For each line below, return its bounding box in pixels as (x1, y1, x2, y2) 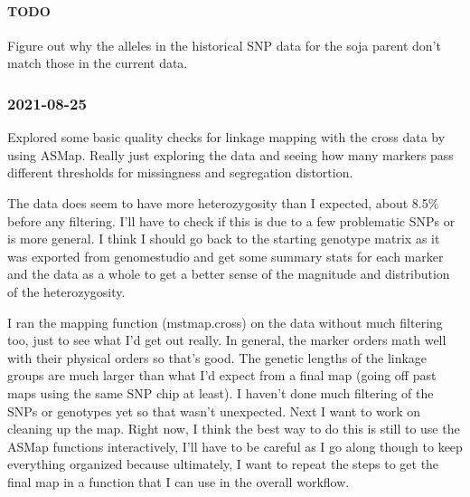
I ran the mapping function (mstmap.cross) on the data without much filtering (7, 312, 443, 331)
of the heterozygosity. (7, 282, 126, 301)
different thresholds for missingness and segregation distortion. (7, 163, 353, 182)
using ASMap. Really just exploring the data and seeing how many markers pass (7, 145, 454, 164)
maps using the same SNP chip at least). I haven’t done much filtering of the (7, 383, 434, 402)
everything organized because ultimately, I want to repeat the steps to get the (7, 454, 439, 473)
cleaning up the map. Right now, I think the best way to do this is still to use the (7, 419, 460, 438)
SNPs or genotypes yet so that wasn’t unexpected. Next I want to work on (7, 401, 421, 420)
